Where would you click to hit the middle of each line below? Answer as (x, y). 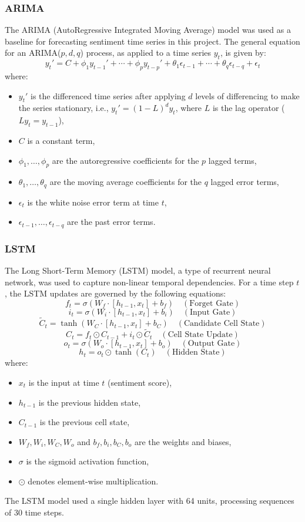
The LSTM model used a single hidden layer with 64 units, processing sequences (150, 501)
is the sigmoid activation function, (88, 461)
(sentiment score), (140, 382)
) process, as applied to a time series (146, 53)
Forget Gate (211, 303)
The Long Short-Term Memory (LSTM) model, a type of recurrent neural (138, 270)
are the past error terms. (111, 222)
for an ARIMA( (33, 53)
